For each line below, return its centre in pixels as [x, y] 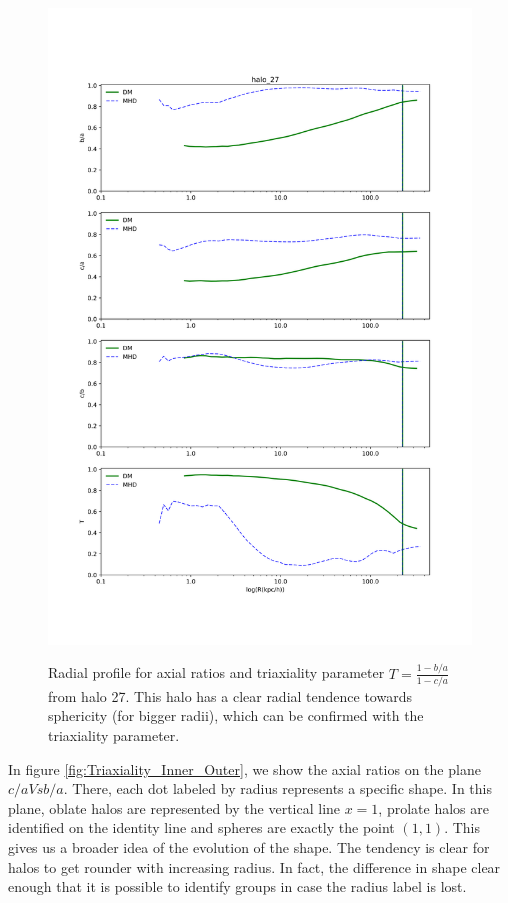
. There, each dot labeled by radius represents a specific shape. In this [278, 788]
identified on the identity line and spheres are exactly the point [201, 827]
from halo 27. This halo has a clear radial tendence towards [230, 695]
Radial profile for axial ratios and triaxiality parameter [216, 672]
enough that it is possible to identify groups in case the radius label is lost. [237, 886]
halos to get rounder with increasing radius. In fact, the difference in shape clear [254, 866]
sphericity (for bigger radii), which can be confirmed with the [236, 715]
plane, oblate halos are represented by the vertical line [174, 807]
